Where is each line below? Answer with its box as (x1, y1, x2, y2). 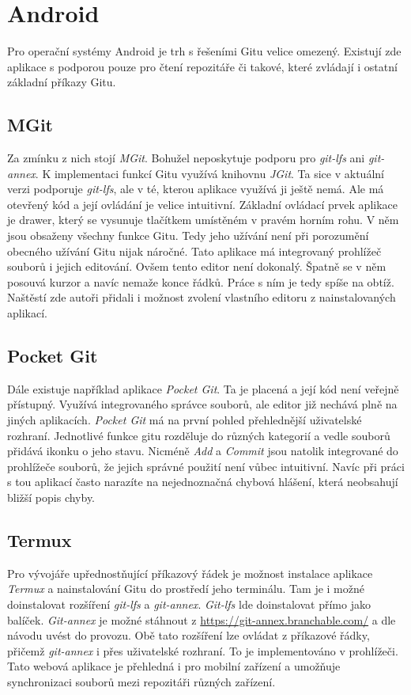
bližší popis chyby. (7, 489, 96, 505)
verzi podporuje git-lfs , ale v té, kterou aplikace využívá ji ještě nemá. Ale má (7, 180, 384, 197)
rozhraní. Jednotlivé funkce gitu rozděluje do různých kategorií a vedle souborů (7, 427, 390, 443)
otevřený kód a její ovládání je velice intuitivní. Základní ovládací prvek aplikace (7, 196, 398, 212)
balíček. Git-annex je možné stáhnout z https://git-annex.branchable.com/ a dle (7, 611, 396, 628)
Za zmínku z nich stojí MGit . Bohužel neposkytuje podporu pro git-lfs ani (7, 150, 365, 166)
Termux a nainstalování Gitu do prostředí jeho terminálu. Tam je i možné (7, 580, 364, 597)
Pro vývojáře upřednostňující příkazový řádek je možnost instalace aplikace (7, 564, 373, 581)
